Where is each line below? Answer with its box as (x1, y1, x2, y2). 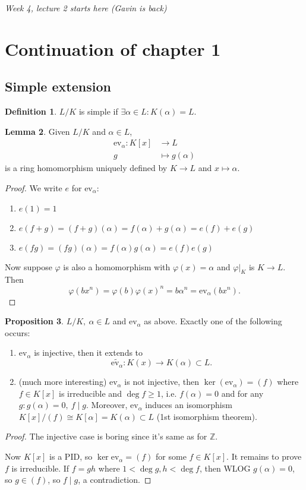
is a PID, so (49, 450, 93, 463)
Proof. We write (5, 182, 62, 194)
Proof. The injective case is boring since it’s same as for (5, 430, 207, 442)
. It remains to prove (226, 450, 302, 463)
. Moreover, (86, 399, 128, 411)
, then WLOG (199, 461, 251, 474)
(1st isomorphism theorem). (156, 410, 257, 422)
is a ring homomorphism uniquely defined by (5, 162, 168, 174)
